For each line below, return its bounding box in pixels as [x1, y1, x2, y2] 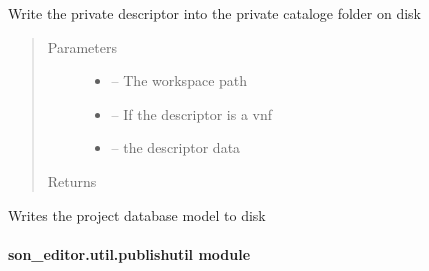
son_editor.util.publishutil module [8, 243, 251, 264]
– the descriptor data [111, 137, 241, 158]
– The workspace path [111, 70, 248, 91]
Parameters [47, 36, 117, 57]
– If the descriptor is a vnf [111, 103, 273, 124]
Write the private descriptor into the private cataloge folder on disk [8, 3, 422, 23]
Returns [47, 170, 97, 191]
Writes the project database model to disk [8, 204, 266, 225]
